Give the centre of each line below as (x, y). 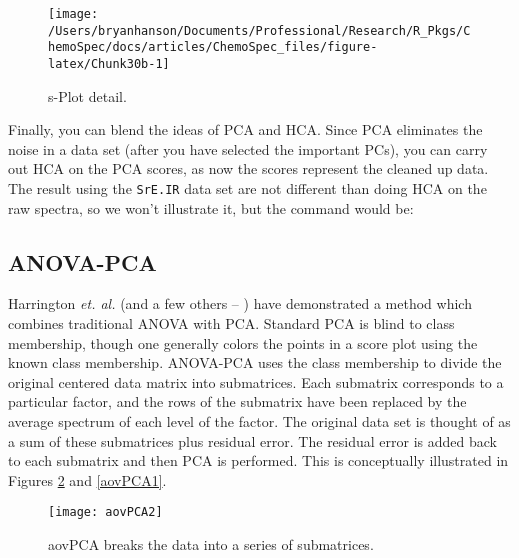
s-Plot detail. (87, 95)
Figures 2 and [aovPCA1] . (87, 479)
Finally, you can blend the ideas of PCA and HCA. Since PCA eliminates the (245, 129)
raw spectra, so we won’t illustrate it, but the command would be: (211, 207)
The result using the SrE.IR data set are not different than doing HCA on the (247, 188)
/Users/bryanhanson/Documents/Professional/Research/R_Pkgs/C (259, 30)
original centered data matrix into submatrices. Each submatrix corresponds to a (256, 381)
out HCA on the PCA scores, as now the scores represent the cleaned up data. (248, 168)
